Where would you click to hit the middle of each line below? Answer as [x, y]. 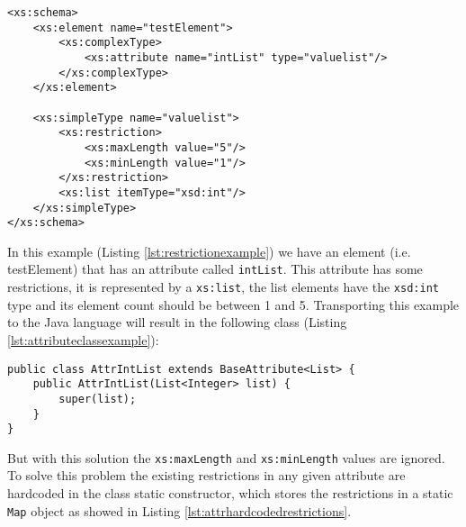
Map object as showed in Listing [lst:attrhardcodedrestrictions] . [179, 510]
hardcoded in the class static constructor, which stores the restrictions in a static [230, 493]
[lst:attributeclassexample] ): [83, 339]
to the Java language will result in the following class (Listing [177, 322]
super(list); [98, 399]
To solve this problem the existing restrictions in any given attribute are [206, 475]
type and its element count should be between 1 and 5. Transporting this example [233, 304]
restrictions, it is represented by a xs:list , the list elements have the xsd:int [223, 287]
